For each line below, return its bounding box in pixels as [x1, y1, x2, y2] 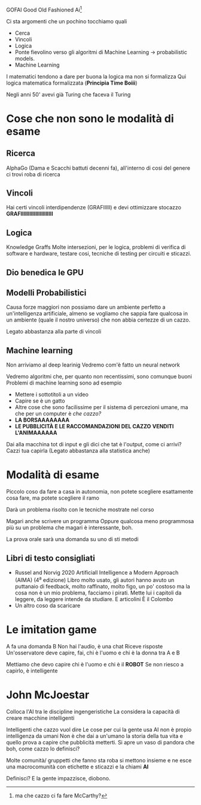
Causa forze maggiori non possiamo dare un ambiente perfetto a [6, 304, 166, 311]
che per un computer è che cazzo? [14, 410, 102, 417]
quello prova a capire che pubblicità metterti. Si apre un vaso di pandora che [6, 738, 195, 746]
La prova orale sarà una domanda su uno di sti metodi [6, 536, 139, 543]
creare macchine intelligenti [6, 714, 75, 722]
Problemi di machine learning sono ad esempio [6, 379, 122, 386]
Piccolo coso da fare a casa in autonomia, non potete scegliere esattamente [6, 488, 193, 495]
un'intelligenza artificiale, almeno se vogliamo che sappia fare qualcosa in [6, 310, 188, 317]
